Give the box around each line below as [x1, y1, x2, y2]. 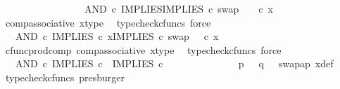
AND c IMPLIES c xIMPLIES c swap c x [15, 29, 219, 43]
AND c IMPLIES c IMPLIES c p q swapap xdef [15, 56, 334, 71]
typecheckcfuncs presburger [5, 69, 125, 84]
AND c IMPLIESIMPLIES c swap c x [84, 1, 273, 15]
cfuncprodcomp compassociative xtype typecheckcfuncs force [5, 42, 282, 57]
